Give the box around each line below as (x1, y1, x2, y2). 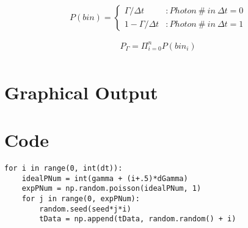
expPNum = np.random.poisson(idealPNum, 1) (21, 184, 202, 193)
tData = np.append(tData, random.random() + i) (39, 215, 236, 224)
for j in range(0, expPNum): (21, 194, 140, 204)
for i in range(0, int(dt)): (4, 164, 123, 173)
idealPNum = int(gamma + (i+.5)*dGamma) (21, 174, 188, 183)
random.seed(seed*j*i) (39, 204, 131, 213)
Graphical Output (4, 79, 158, 104)
